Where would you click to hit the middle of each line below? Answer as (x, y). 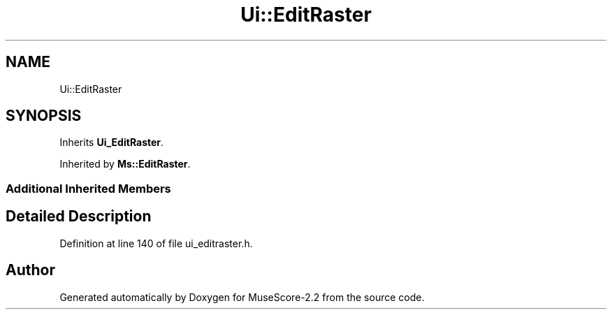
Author (30, 270)
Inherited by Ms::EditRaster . (125, 164)
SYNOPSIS (44, 116)
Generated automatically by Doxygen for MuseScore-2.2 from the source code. (242, 297)
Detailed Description (79, 217)
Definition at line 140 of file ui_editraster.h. (156, 243)
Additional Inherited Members (88, 188)
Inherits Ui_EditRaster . (112, 142)
